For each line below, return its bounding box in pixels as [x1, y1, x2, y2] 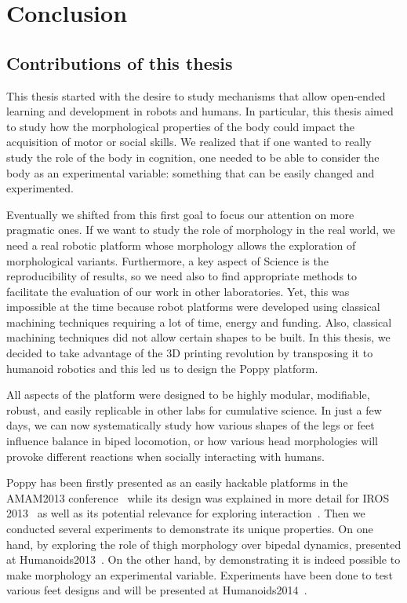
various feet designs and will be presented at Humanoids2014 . [6, 582, 307, 598]
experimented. [6, 180, 74, 196]
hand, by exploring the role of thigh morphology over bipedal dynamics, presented [6, 535, 402, 552]
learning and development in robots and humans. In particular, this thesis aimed [6, 103, 394, 119]
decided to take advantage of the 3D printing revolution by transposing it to [6, 345, 373, 361]
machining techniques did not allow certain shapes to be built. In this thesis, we [6, 329, 391, 345]
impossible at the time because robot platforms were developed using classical [6, 298, 380, 315]
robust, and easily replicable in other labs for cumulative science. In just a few [6, 401, 382, 418]
